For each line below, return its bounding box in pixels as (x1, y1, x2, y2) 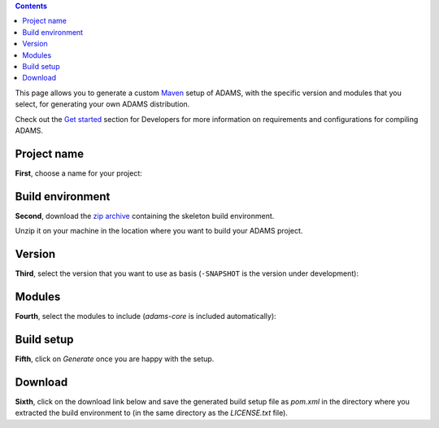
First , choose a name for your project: (15, 168, 142, 178)
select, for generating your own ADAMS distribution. (15, 99, 190, 109)
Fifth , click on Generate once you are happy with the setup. (15, 354, 215, 364)
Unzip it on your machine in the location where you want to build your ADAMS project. (15, 226, 303, 236)
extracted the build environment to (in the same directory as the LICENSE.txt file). (15, 408, 289, 418)
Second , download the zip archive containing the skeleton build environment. (15, 211, 275, 221)
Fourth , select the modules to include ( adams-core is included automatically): (15, 311, 276, 321)
